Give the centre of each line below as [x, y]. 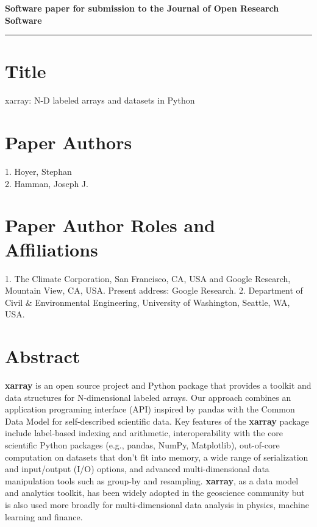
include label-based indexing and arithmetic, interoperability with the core [144, 433]
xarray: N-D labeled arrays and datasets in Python [100, 100]
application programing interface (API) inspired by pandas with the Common [150, 409]
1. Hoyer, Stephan [38, 172]
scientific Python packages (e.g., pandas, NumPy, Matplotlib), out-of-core [142, 445]
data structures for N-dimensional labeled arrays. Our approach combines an [148, 397]
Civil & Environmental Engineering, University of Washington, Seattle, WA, [148, 302]
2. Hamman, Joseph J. [47, 183]
